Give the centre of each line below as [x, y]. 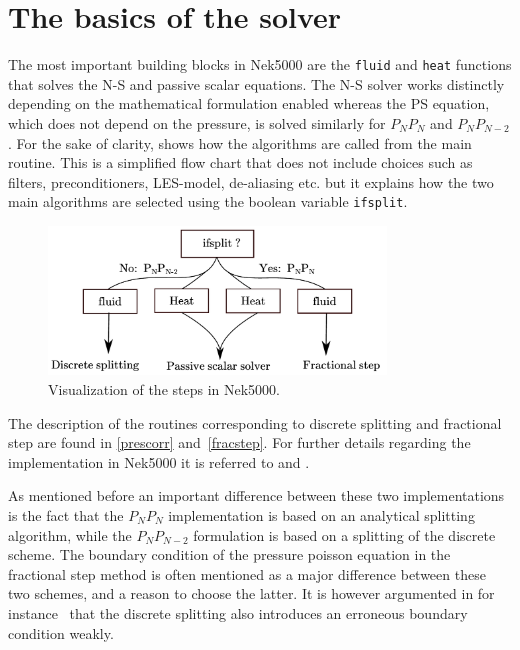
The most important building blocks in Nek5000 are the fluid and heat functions [260, 64]
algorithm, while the [70, 534]
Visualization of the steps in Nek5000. [164, 388]
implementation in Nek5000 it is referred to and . [159, 461]
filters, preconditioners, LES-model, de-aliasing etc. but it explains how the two [251, 181]
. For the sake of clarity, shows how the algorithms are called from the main [240, 142]
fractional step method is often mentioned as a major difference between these [247, 573]
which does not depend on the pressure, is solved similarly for [197, 122]
